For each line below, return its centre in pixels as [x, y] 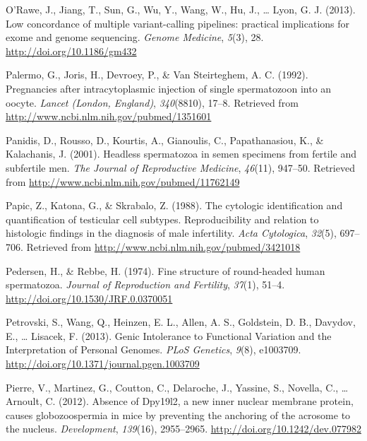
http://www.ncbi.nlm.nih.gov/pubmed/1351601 [109, 116]
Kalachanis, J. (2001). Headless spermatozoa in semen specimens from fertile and [181, 154]
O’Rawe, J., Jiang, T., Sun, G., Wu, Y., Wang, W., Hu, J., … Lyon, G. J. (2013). [181, 9]
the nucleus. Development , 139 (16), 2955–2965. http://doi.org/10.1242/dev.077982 [183, 429]
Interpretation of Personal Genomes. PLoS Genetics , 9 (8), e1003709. [154, 349]
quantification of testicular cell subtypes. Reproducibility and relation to [162, 219]
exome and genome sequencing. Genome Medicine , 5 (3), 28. [135, 37]
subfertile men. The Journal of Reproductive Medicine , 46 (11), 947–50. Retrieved [180, 167]
